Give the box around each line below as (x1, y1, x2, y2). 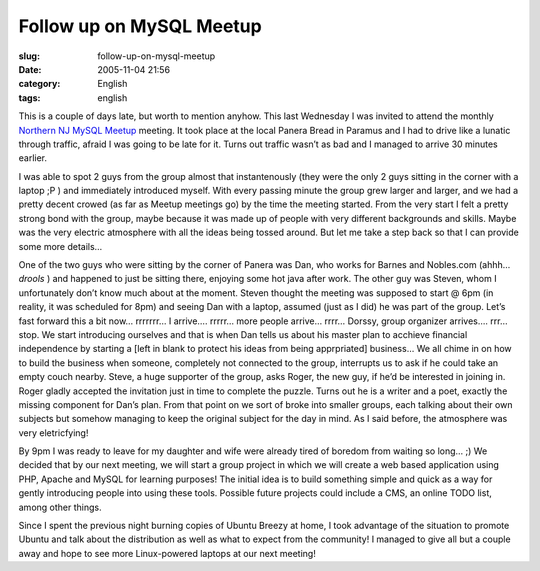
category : (18, 78, 61, 90)
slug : (18, 50, 40, 62)
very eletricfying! (18, 426, 89, 439)
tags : (18, 91, 41, 104)
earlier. (18, 152, 48, 164)
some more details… (18, 240, 103, 252)
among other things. (18, 501, 102, 513)
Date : (18, 63, 42, 75)
